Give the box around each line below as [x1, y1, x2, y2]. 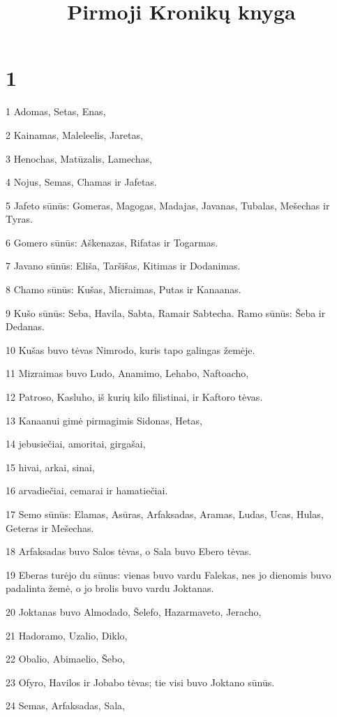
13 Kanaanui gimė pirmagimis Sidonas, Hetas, [6, 413, 202, 427]
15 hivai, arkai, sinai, [6, 459, 95, 474]
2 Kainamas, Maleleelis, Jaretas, [6, 127, 143, 142]
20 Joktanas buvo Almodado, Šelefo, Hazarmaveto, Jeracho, [6, 604, 262, 619]
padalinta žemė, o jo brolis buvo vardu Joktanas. [6, 581, 214, 596]
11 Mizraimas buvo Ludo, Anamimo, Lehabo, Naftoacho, [6, 366, 249, 380]
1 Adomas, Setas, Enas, [6, 104, 106, 119]
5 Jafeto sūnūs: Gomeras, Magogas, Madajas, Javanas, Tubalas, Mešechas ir [6, 198, 330, 212]
